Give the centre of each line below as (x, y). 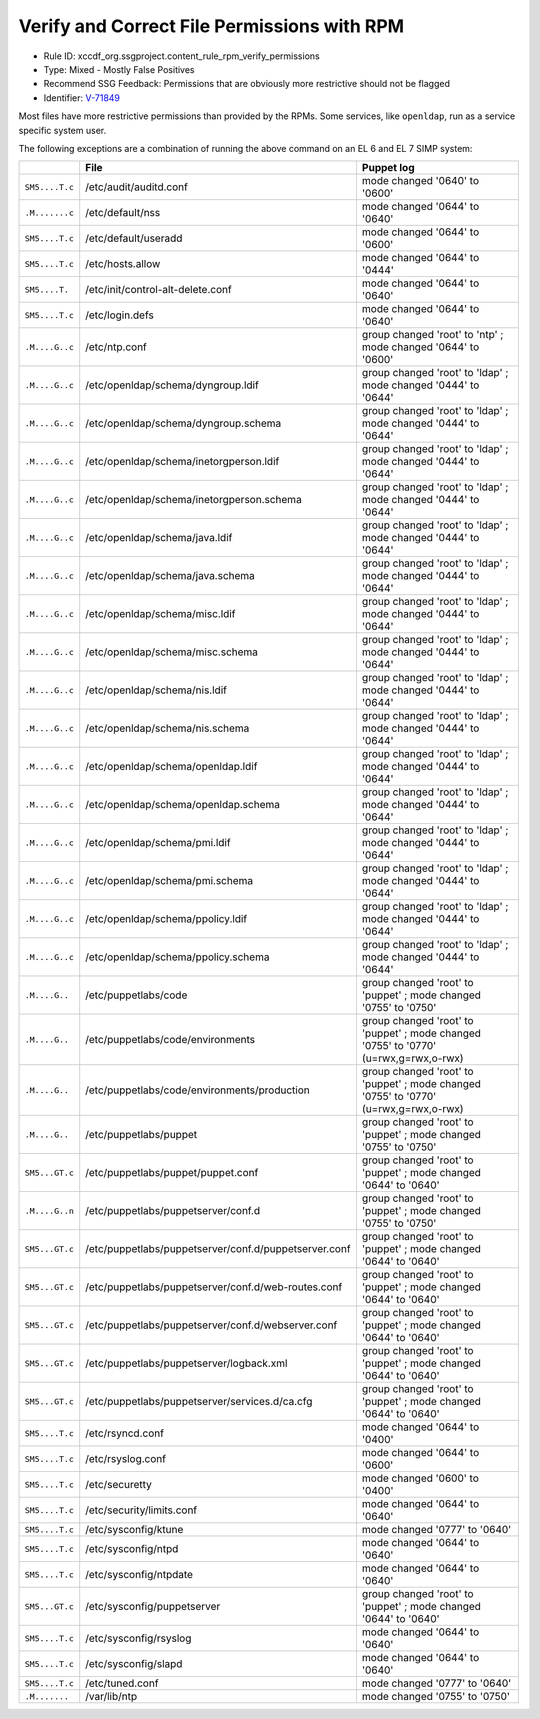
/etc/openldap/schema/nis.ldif (156, 690)
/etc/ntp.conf (116, 347)
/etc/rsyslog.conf (126, 1459)
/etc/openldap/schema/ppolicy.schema (177, 957)
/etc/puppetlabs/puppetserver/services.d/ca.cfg (199, 1402)
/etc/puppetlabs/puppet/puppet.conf (172, 1173)
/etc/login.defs (119, 315)
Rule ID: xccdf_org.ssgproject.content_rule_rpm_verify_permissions (181, 56)
